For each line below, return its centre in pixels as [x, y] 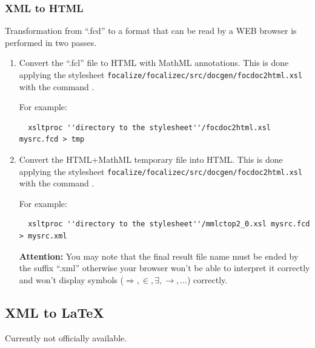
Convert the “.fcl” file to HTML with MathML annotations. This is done [154, 63]
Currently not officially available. [66, 337]
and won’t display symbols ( [71, 279]
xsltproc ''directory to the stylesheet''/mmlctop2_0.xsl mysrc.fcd [169, 224]
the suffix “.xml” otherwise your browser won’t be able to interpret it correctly [164, 268]
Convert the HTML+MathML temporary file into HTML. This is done [151, 159]
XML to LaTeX [55, 312]
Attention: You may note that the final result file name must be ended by [159, 256]
